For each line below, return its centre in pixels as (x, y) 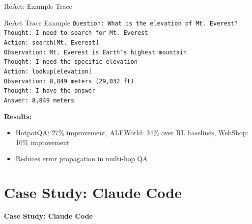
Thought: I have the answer (50, 91)
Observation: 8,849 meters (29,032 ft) (69, 81)
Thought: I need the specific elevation (71, 62)
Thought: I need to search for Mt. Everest (76, 33)
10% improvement (42, 142)
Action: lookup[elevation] (48, 71)
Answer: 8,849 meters (39, 100)
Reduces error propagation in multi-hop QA (82, 159)
